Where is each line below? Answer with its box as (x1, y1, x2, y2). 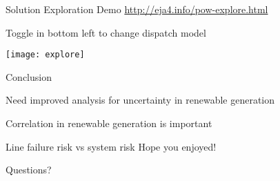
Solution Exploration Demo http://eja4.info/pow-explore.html (6, 2, 268, 16)
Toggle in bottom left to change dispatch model (6, 25, 206, 39)
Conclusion (6, 69, 52, 84)
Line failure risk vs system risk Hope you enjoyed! (6, 139, 217, 153)
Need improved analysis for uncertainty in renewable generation (6, 93, 275, 107)
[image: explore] (6, 50, 85, 60)
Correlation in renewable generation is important (6, 116, 212, 131)
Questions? (6, 162, 52, 177)
